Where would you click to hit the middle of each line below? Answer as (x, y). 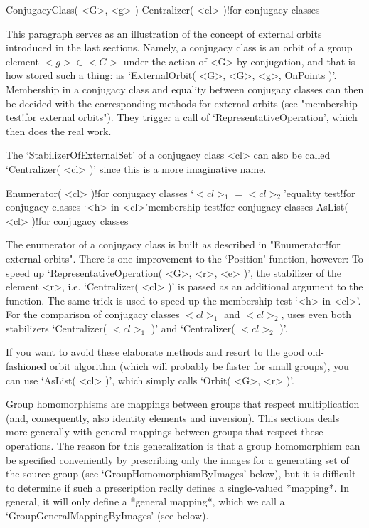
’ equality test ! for (319, 192)
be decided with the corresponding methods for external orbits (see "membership (182, 103)
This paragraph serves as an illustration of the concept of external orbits (164, 33)
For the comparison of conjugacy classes (93, 314)
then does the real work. (59, 131)
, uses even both (316, 314)
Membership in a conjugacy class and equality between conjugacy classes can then (185, 89)
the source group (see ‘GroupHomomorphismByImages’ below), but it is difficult (181, 474)
